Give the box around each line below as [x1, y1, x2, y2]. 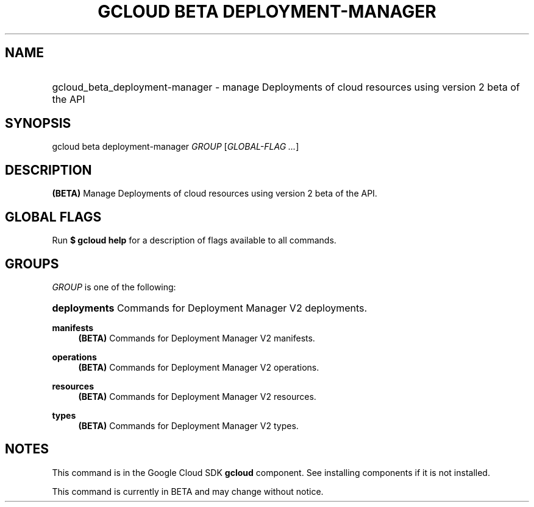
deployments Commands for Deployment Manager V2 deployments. [52, 301, 368, 314]
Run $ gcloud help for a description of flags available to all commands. [52, 235, 336, 246]
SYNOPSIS [5, 116, 71, 131]
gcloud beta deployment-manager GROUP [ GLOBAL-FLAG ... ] [52, 141, 299, 152]
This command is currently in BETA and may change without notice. [52, 486, 324, 497]
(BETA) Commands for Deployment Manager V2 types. [78, 420, 299, 431]
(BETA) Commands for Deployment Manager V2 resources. [78, 391, 316, 402]
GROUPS [5, 256, 59, 271]
